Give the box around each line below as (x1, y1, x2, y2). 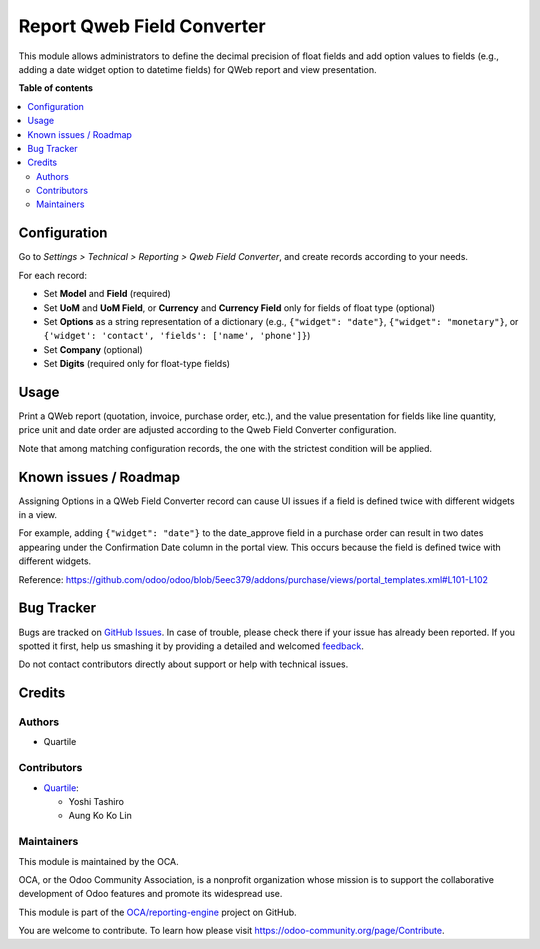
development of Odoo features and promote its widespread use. (18, 888, 283, 900)
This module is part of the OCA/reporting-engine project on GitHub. (18, 906, 297, 918)
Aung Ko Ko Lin (68, 810, 132, 822)
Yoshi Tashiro (68, 796, 125, 808)
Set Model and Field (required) (43, 288, 172, 300)
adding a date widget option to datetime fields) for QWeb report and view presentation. (18, 63, 377, 75)
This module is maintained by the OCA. (18, 855, 179, 867)
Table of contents (18, 82, 94, 94)
